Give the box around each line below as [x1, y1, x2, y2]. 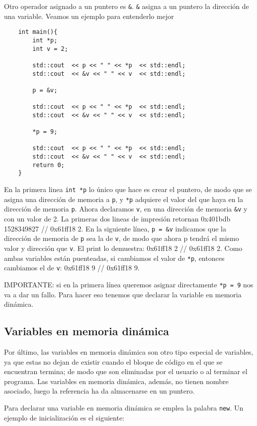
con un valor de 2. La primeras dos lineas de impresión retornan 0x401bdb [4, 213, 231, 224]
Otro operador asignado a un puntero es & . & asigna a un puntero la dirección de [4, 1, 249, 11]
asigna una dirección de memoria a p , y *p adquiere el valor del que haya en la [4, 194, 243, 204]
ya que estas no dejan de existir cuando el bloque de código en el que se [4, 356, 223, 367]
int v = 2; [32, 45, 68, 52]
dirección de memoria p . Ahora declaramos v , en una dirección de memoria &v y [4, 204, 248, 214]
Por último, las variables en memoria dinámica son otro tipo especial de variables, [4, 346, 254, 357]
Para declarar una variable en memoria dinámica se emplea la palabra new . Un [4, 402, 244, 413]
